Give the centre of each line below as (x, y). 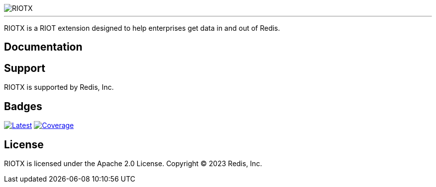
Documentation (43, 47)
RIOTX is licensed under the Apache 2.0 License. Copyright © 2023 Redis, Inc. (133, 163)
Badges (23, 106)
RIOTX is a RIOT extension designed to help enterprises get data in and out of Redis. (142, 28)
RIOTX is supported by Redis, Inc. (59, 87)
